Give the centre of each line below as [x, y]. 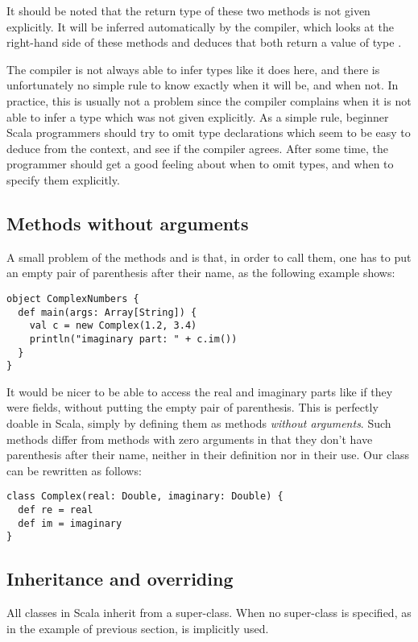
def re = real [56, 510]
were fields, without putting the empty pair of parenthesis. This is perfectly [192, 407]
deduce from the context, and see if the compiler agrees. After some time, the [197, 148]
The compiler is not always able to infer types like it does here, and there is [193, 69]
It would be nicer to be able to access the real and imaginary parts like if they [200, 391]
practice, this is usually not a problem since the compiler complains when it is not [209, 100]
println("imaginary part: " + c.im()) [133, 339]
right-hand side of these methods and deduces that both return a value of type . [204, 42]
